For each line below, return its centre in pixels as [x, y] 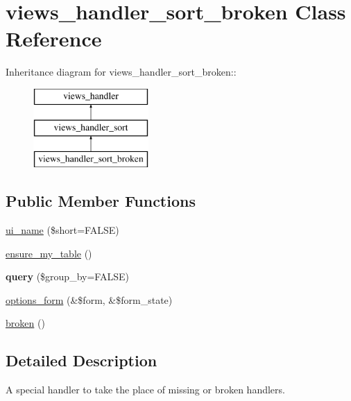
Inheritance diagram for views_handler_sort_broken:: [121, 72]
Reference [54, 39]
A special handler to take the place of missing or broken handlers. [145, 390]
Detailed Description [82, 360]
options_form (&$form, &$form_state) [89, 299]
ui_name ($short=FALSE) [62, 230]
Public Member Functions [101, 201]
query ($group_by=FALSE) [67, 276]
